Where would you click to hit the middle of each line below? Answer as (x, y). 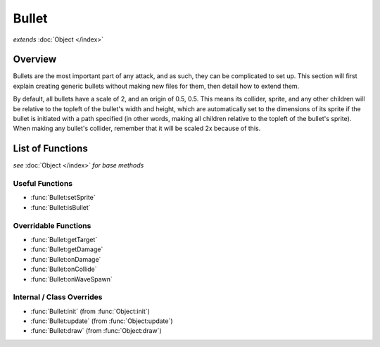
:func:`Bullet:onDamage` (66, 259)
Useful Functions (43, 184)
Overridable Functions (52, 225)
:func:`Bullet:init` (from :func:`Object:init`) (90, 311)
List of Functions (50, 149)
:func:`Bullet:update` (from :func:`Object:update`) (102, 321)
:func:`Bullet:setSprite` (63, 198)
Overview (35, 59)
